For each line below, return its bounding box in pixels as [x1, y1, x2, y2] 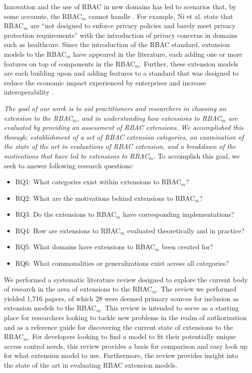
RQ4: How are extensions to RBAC [15, 225, 121, 235]
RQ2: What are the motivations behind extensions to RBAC [15, 193, 195, 203]
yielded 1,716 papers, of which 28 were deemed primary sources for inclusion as [4, 293, 239, 303]
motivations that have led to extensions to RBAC [4, 150, 149, 161]
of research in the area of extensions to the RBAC [4, 284, 152, 294]
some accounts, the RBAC [4, 11, 82, 21]
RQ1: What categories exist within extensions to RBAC [15, 177, 181, 187]
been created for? [162, 242, 213, 252]
